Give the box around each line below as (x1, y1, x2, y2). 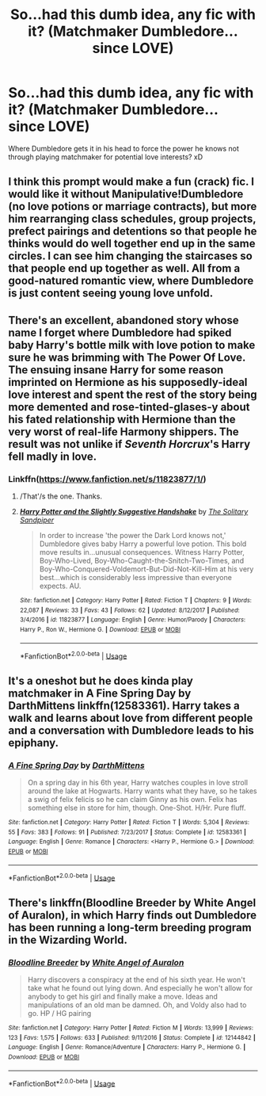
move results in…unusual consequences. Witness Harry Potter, (39, 548, 245, 557)
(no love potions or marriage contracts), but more (8, 200, 257, 213)
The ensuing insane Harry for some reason (8, 363, 224, 376)
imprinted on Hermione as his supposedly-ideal (8, 375, 248, 389)
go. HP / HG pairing (27, 1008, 92, 1018)
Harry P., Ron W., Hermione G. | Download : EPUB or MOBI (19, 625, 180, 633)
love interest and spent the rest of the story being (8, 388, 257, 401)
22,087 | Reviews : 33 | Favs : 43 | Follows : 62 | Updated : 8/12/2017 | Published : (19, 606, 240, 614)
